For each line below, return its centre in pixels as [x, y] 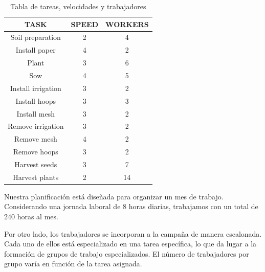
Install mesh [36, 113]
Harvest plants [36, 177]
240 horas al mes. [31, 216]
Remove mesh [36, 139]
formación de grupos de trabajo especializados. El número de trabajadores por [127, 253]
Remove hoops [36, 152]
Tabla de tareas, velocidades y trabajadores [78, 6]
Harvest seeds [36, 164]
